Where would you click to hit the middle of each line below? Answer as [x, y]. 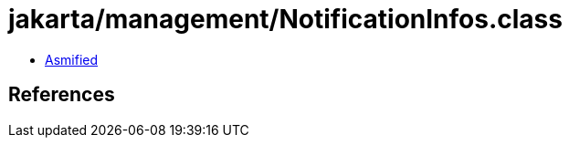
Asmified [72, 59]
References [62, 95]
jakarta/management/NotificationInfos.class [285, 19]
